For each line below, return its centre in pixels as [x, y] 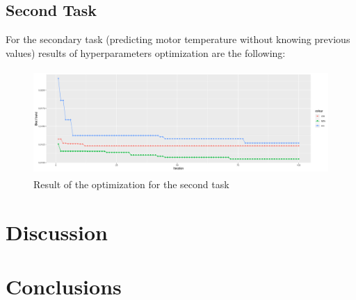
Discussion [57, 232]
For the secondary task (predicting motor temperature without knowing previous [178, 39]
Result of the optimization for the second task [131, 184]
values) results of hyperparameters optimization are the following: [146, 52]
